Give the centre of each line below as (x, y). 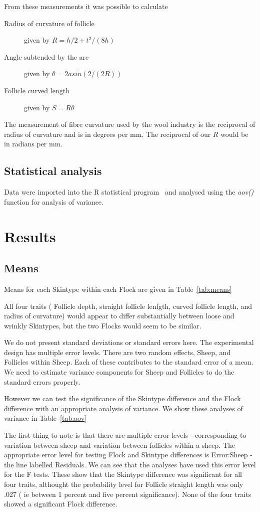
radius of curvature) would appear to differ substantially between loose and (119, 316)
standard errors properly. (42, 381)
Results (30, 236)
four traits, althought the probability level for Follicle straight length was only (124, 484)
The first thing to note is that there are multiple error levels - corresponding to (125, 435)
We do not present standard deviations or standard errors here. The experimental (129, 342)
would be (234, 134)
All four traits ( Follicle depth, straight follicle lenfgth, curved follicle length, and (128, 306)
